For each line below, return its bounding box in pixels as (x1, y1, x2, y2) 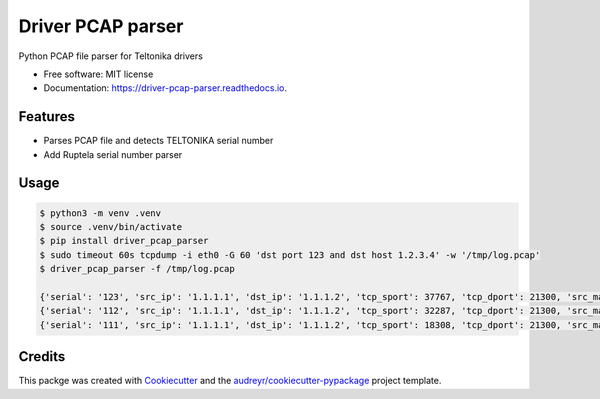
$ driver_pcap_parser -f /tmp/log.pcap (39, 263, 235, 275)
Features (18, 108, 75, 125)
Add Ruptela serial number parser (43, 148, 183, 160)
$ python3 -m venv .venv (39, 207, 162, 219)
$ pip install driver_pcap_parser (39, 235, 209, 247)
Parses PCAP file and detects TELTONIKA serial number (43, 135, 274, 147)
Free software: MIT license (43, 68, 154, 80)
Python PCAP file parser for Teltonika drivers (18, 50, 204, 62)
